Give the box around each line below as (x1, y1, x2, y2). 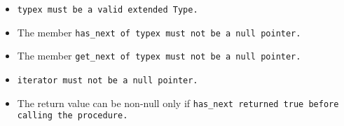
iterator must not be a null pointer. (17, 75, 198, 85)
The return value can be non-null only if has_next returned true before (17, 95, 339, 110)
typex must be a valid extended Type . (17, 5, 198, 15)
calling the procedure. (17, 111, 128, 121)
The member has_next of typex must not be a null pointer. (17, 24, 301, 39)
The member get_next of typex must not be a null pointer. (17, 48, 301, 63)
